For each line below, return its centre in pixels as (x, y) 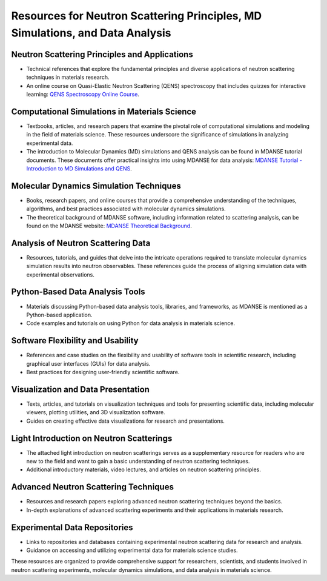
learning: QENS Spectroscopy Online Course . (83, 95)
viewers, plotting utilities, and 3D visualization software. (96, 412)
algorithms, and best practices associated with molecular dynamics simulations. (126, 209)
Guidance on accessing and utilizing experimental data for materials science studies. (132, 550)
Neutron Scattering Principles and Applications (102, 54)
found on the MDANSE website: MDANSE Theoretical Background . (109, 226)
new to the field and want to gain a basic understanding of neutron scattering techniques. (138, 462)
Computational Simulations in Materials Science (104, 111)
